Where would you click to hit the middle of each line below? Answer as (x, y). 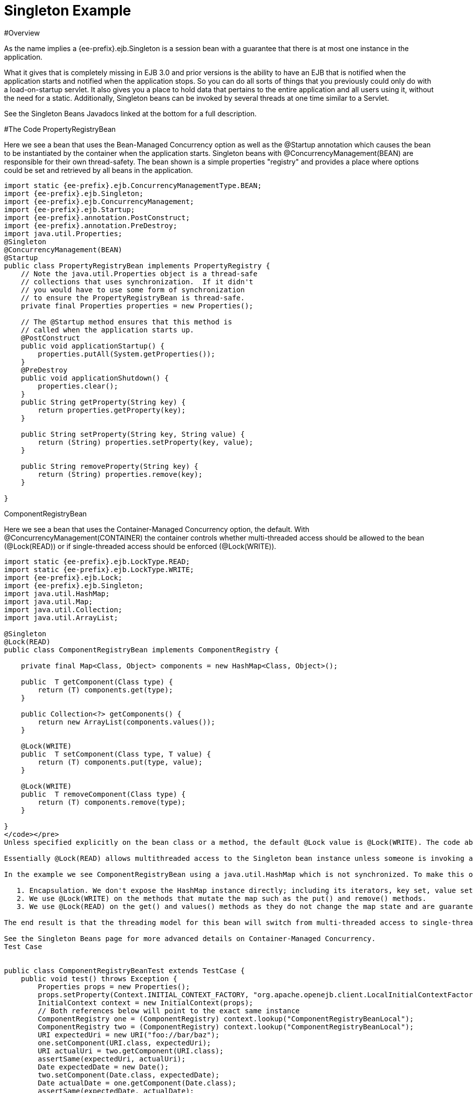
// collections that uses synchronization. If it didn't (137, 282)
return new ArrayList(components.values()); (127, 722)
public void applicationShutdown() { (95, 378)
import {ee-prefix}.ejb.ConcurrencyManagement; (99, 201)
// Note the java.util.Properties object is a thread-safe (139, 274)
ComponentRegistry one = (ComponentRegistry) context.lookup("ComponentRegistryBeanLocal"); (226, 1019)
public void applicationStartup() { (93, 346)
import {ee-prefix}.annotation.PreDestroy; (91, 225)
